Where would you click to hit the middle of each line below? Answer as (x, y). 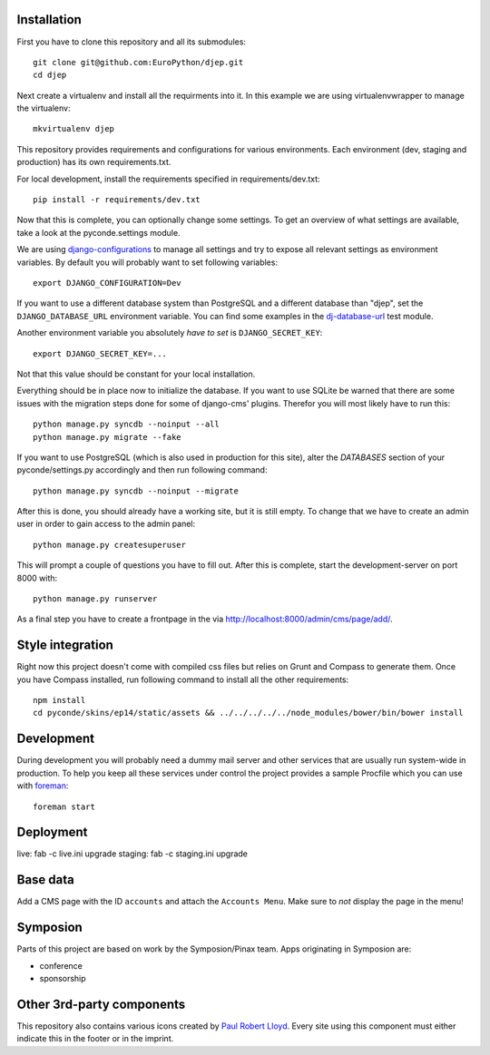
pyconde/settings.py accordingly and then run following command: (142, 470)
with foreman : (43, 786)
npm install (59, 700)
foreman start (64, 806)
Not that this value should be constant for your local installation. (136, 374)
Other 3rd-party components (101, 1004)
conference (61, 965)
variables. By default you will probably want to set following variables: (147, 262)
